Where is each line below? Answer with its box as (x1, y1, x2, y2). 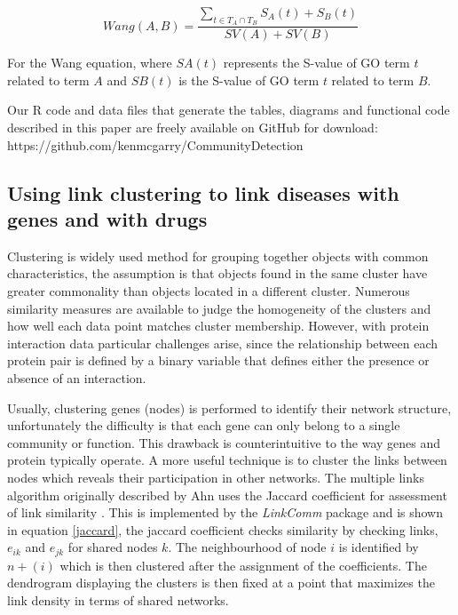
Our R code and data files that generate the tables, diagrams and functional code (7, 100, 450, 119)
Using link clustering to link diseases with (7, 179, 399, 206)
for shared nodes (67, 538, 158, 556)
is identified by (338, 538, 419, 556)
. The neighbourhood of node (168, 538, 327, 556)
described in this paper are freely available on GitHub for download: (7, 118, 378, 137)
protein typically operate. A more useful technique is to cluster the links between (7, 451, 447, 469)
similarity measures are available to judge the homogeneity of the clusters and (7, 299, 431, 317)
